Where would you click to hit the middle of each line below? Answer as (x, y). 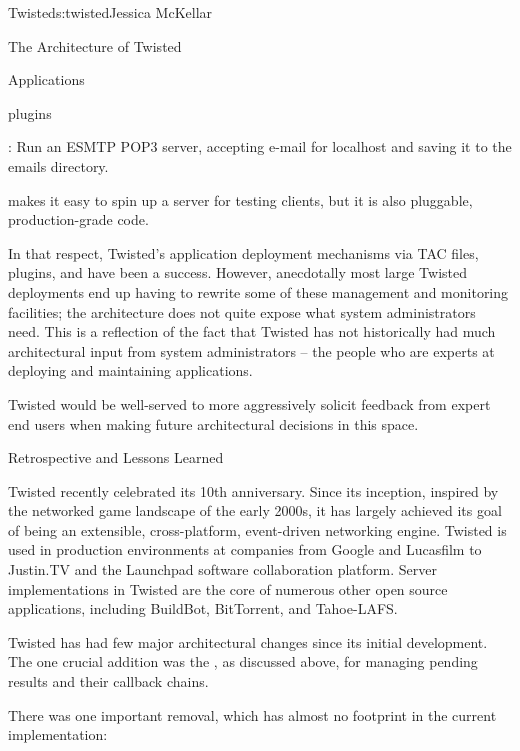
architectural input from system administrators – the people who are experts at (251, 350)
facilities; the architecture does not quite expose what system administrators (242, 311)
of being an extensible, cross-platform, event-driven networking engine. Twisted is (257, 529)
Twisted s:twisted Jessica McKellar (110, 12)
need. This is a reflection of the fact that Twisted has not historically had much (252, 331)
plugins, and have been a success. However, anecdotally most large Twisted (237, 272)
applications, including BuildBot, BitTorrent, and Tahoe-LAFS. (203, 608)
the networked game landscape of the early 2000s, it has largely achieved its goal (255, 510)
